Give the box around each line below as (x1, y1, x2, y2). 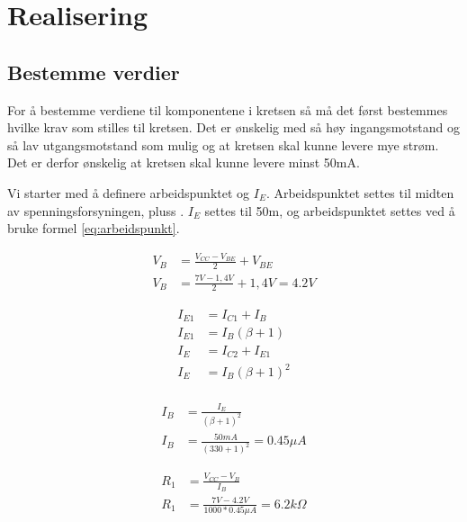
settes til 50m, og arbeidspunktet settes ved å (204, 201, 455, 220)
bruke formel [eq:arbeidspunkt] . (7, 219, 180, 238)
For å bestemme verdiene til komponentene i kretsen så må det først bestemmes (7, 100, 448, 119)
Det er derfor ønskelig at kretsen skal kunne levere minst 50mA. (7, 153, 360, 172)
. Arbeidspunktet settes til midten (265, 183, 454, 202)
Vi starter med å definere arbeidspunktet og (7, 183, 250, 202)
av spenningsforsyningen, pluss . (7, 201, 184, 220)
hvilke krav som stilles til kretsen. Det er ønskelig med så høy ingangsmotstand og (7, 118, 460, 137)
